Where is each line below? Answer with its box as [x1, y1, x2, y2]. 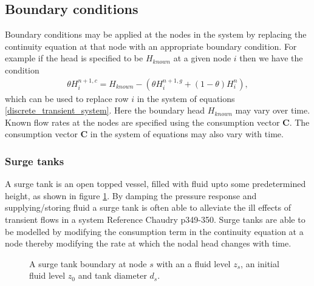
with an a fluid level [156, 257, 231, 270]
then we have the [239, 52, 303, 64]
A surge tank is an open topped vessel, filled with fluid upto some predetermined [5, 177, 306, 190]
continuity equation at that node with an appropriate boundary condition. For [5, 39, 297, 52]
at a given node [173, 52, 231, 64]
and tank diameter [78, 269, 147, 282]
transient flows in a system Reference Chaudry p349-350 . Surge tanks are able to [5, 213, 305, 225]
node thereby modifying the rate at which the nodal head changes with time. [5, 237, 292, 250]
